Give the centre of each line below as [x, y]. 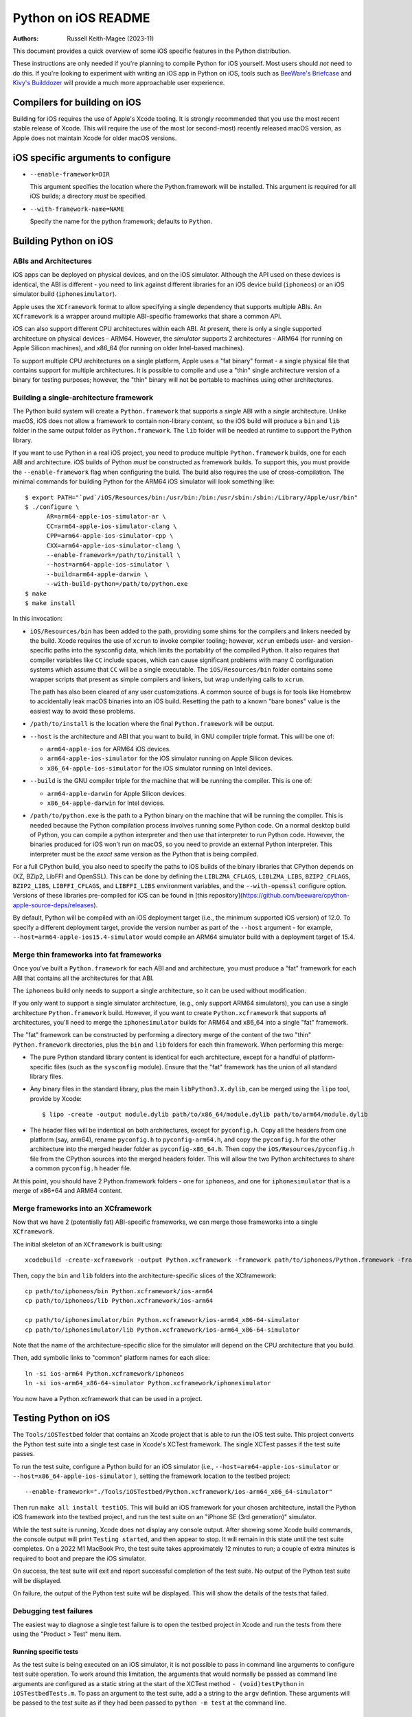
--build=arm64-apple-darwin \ [97, 574]
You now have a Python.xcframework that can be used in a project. [107, 1398]
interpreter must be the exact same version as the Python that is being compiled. [144, 854]
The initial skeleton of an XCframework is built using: [88, 1244]
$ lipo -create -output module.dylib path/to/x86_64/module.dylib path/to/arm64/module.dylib [205, 1115]
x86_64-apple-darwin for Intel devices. [106, 803]
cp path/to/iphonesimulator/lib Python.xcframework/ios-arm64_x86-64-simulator [162, 1330]
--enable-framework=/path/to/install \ [114, 555]
